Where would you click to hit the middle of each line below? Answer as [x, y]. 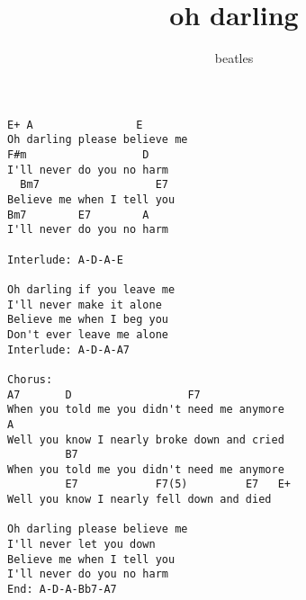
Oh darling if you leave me [91, 289]
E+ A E [75, 125]
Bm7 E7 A [78, 215]
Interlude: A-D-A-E [65, 260]
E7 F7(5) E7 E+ [178, 484]
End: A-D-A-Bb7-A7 [62, 590]
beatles [234, 58]
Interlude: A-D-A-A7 [69, 349]
